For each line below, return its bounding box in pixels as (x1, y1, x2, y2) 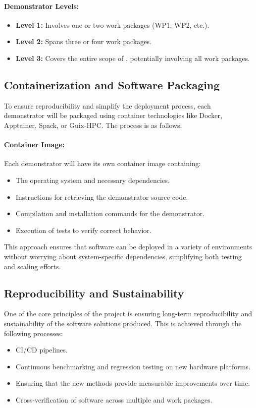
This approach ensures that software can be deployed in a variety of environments (4, 241, 253, 252)
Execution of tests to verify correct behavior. (15, 225, 152, 235)
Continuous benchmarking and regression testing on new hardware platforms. (15, 361, 251, 371)
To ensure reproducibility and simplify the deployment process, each (4, 100, 211, 111)
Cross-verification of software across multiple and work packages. (15, 394, 212, 405)
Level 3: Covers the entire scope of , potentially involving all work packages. (15, 53, 250, 63)
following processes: (4, 328, 63, 338)
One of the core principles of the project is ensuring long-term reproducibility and (4, 308, 253, 319)
